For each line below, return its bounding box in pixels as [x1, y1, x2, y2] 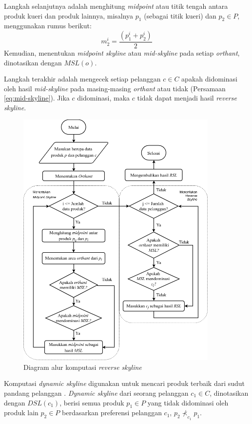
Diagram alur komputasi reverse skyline [23, 362, 142, 372]
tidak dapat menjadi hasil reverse [137, 93, 237, 103]
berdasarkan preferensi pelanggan [62, 407, 162, 418]
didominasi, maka [77, 93, 130, 103]
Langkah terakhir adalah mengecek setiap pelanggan [4, 74, 161, 84]
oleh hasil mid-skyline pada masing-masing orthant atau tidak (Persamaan [4, 83, 226, 93]
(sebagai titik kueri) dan [144, 10, 216, 20]
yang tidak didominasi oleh [147, 397, 229, 407]
